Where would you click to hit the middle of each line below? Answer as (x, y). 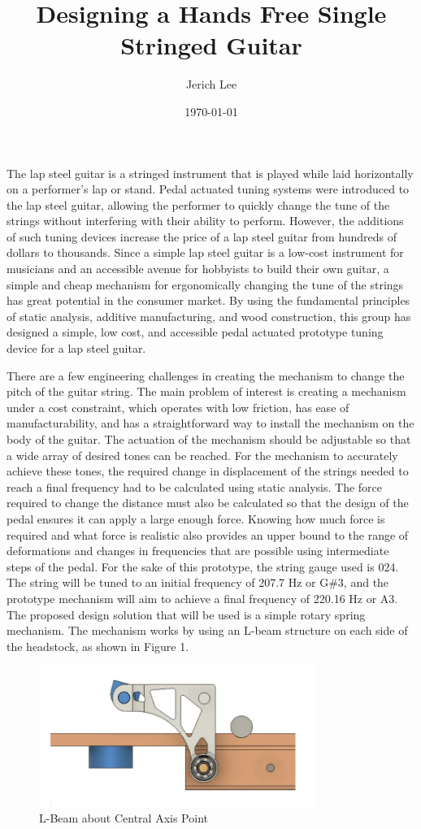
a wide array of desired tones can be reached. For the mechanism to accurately (202, 455)
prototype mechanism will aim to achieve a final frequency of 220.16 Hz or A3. (202, 598)
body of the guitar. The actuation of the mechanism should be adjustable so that (209, 439)
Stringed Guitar (211, 45)
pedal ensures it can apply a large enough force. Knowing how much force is (196, 518)
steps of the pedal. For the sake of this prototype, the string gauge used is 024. (203, 566)
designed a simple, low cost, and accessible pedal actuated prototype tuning (195, 332)
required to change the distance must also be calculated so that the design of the (208, 503)
